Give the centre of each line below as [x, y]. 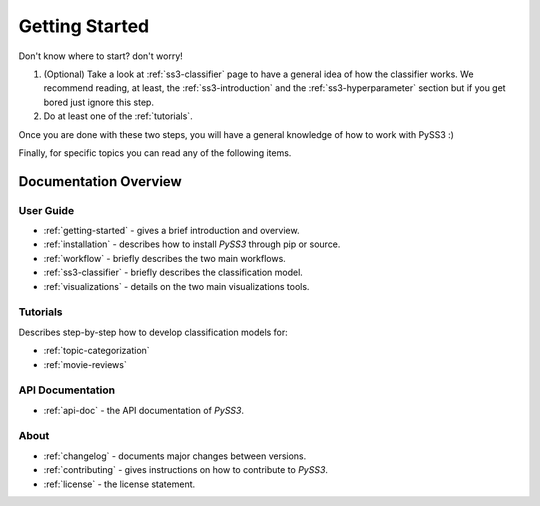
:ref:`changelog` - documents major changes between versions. [175, 456]
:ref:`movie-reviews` [85, 364]
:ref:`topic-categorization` [96, 351]
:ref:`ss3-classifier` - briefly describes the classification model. [173, 272]
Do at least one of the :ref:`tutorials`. [118, 116]
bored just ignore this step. [99, 102]
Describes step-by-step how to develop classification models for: [153, 332]
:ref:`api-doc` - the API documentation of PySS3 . [144, 410]
